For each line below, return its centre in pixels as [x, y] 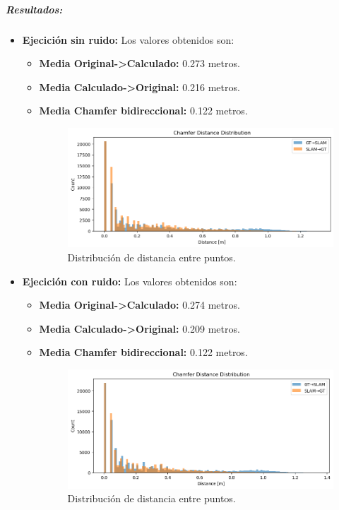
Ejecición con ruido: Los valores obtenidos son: [130, 281]
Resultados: [34, 9]
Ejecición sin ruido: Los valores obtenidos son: [128, 39]
